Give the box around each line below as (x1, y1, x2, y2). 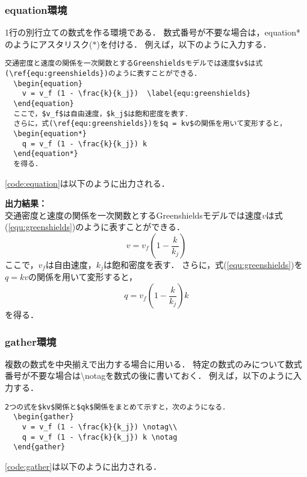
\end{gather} (13, 443, 66, 452)
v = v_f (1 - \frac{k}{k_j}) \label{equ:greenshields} (22, 89, 251, 98)
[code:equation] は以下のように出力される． (5, 176, 170, 189)
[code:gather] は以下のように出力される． (5, 460, 162, 472)
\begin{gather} (13, 413, 74, 422)
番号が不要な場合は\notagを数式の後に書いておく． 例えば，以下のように (5, 369, 294, 382)
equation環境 (5, 2, 67, 17)
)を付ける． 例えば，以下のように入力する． (96, 37, 271, 50)
